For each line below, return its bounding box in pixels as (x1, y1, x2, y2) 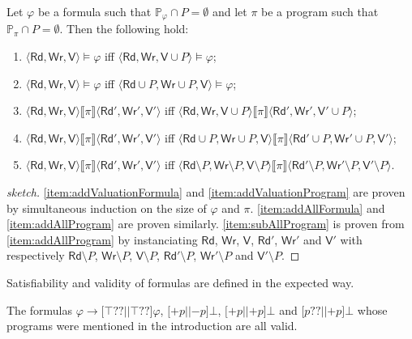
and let (212, 3, 247, 19)
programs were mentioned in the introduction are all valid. (6, 317, 298, 334)
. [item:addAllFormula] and (250, 199, 385, 216)
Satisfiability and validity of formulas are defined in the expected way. (6, 273, 354, 290)
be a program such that (261, 3, 379, 19)
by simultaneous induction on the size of (6, 199, 207, 216)
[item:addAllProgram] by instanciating (6, 231, 198, 248)
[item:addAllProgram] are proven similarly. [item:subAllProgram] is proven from (6, 215, 405, 232)
